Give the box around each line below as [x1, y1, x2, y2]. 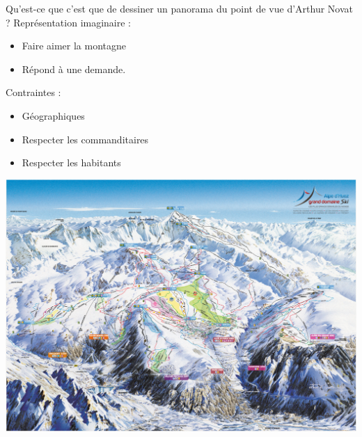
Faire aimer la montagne [22, 38, 127, 53]
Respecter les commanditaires [22, 132, 149, 146]
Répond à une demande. [22, 61, 126, 76]
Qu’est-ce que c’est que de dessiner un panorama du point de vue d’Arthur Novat [6, 1, 354, 15]
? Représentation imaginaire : [6, 15, 132, 29]
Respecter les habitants [22, 155, 121, 170]
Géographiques [22, 108, 85, 122]
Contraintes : [6, 85, 61, 100]
